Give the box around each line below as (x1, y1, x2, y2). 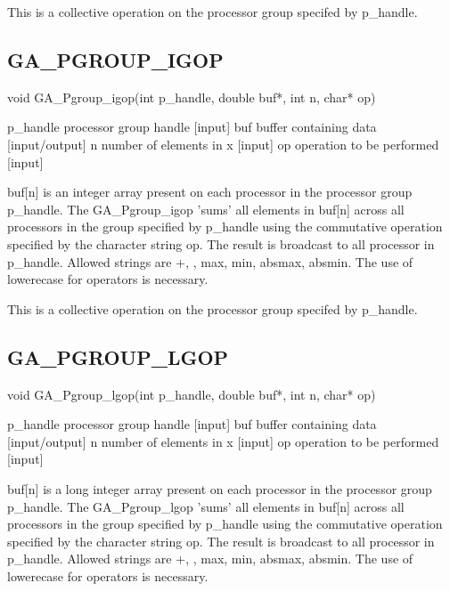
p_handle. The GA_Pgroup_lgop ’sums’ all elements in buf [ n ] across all (7, 497, 405, 515)
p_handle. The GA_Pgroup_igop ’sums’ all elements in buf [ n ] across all (7, 199, 405, 218)
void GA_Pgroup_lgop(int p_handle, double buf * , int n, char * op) (7, 385, 376, 403)
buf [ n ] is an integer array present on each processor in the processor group (7, 182, 413, 201)
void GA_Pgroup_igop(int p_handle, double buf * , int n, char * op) (7, 87, 376, 106)
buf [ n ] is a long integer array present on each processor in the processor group (7, 479, 432, 498)
